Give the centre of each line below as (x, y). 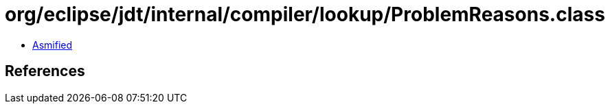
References (45, 71)
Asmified (53, 45)
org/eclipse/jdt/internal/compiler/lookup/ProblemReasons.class (305, 14)
